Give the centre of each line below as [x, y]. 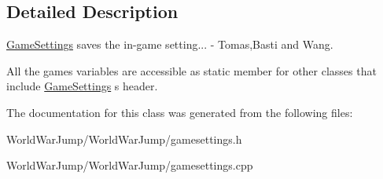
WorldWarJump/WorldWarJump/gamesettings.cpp [130, 165]
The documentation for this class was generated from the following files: [180, 112]
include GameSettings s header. [82, 86]
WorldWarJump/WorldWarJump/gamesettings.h [124, 139]
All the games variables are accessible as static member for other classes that [191, 70]
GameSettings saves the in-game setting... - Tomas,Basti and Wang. [170, 44]
